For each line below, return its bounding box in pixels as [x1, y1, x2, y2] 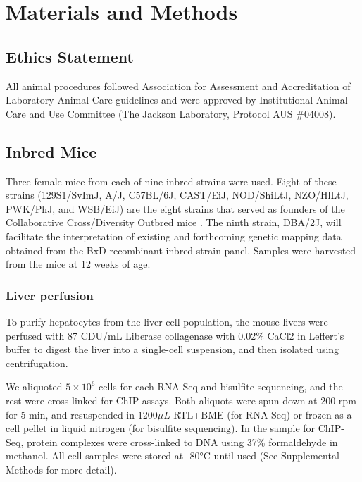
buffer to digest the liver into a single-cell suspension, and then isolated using [6, 342, 339, 357]
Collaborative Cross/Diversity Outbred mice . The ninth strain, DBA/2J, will [6, 215, 342, 230]
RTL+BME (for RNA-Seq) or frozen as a [173, 407, 352, 421]
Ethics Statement [6, 45, 135, 67]
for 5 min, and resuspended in [6, 407, 135, 421]
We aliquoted [6, 379, 63, 394]
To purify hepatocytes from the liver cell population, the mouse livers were [6, 314, 328, 328]
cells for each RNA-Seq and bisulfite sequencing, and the [99, 379, 343, 394]
